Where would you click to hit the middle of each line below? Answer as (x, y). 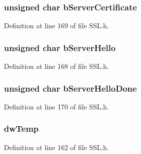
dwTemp (21, 128)
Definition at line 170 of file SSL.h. (56, 106)
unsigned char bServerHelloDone (70, 88)
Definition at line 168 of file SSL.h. (56, 66)
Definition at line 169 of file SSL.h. (56, 26)
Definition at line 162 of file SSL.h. (56, 147)
